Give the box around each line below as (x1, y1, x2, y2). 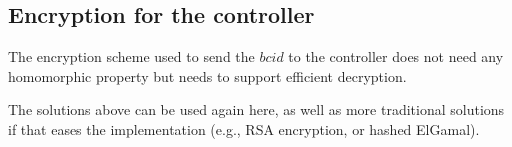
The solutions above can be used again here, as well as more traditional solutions (8, 99, 505, 120)
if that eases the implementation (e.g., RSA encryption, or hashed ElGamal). (8, 118, 480, 139)
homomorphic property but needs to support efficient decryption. (8, 65, 407, 86)
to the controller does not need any (288, 46, 504, 67)
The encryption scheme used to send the (8, 46, 255, 67)
